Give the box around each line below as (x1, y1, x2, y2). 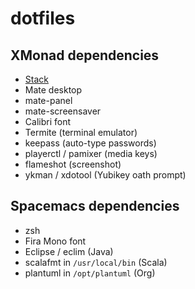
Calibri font (24, 116, 71, 127)
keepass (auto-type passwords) (24, 137, 157, 149)
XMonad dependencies (10, 47, 160, 64)
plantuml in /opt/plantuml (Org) (24, 267, 156, 279)
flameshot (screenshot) (24, 158, 122, 170)
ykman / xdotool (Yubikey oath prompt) (24, 169, 187, 181)
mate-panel (24, 95, 73, 106)
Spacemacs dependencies (10, 198, 180, 215)
